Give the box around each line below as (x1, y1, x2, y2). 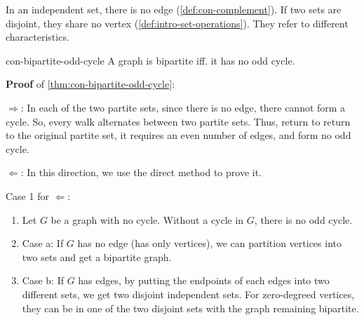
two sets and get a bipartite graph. (22, 249, 172, 264)
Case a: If (22, 236, 64, 251)
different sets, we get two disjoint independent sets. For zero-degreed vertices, (22, 286, 355, 301)
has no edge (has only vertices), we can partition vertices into (77, 236, 342, 251)
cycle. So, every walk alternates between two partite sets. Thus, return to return (6, 114, 351, 128)
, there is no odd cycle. (254, 212, 353, 227)
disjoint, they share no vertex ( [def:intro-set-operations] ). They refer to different (6, 15, 349, 30)
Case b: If (22, 273, 64, 288)
